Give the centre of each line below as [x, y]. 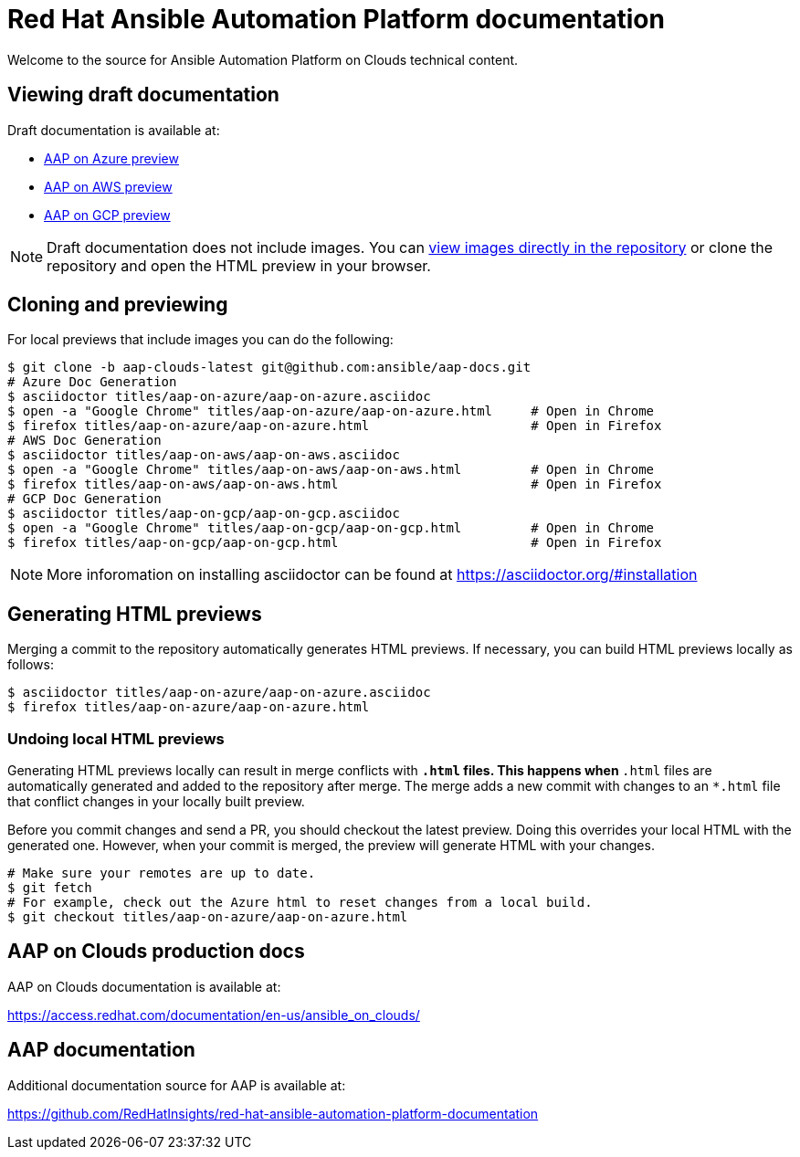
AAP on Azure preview [111, 158]
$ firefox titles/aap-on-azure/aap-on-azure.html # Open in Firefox [335, 426]
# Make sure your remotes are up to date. [162, 873]
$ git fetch [50, 888]
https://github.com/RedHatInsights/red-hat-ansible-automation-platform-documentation [273, 1113]
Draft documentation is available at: [114, 130]
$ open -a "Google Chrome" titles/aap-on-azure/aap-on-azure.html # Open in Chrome [331, 411]
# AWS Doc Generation [84, 441]
